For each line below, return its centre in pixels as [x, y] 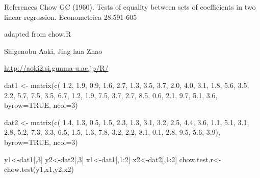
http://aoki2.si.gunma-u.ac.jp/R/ [56, 68]
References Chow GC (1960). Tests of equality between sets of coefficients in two [130, 7]
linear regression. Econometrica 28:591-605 [71, 17]
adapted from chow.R [38, 34]
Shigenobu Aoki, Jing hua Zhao [53, 51]
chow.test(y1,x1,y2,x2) [39, 169]
